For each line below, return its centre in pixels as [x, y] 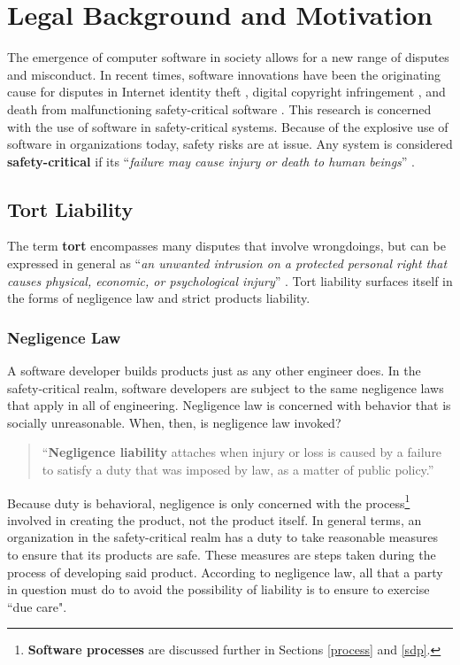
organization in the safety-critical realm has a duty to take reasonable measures [223, 537]
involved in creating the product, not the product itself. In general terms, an [215, 519]
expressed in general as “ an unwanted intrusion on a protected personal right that [227, 263]
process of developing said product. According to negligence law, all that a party [225, 572]
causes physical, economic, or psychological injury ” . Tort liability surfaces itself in [230, 280]
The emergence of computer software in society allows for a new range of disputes [228, 57]
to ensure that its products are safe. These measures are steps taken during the [222, 555]
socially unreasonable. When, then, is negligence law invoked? [174, 422]
